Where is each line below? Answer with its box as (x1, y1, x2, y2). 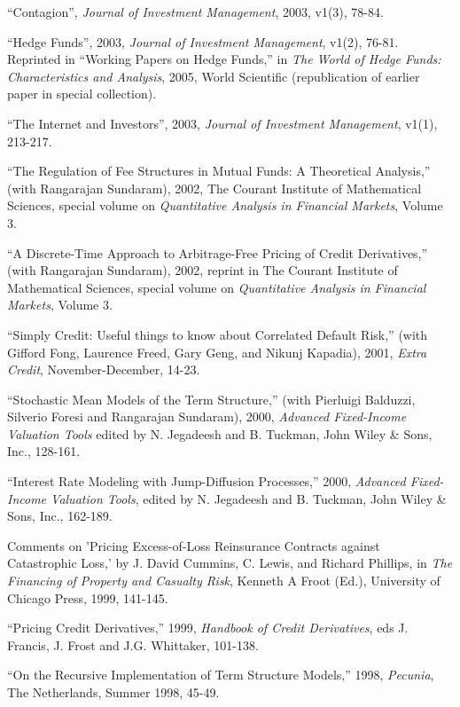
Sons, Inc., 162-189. (7, 507, 113, 525)
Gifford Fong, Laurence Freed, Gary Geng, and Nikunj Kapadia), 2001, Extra (7, 342, 427, 361)
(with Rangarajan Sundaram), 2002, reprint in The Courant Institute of (7, 261, 398, 279)
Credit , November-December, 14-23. (7, 360, 200, 379)
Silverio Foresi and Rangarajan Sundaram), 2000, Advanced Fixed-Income (7, 407, 407, 426)
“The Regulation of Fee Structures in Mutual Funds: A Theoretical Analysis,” (7, 161, 431, 180)
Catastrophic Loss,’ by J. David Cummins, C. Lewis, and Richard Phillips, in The (7, 554, 453, 572)
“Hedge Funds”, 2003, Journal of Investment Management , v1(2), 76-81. (7, 32, 399, 51)
